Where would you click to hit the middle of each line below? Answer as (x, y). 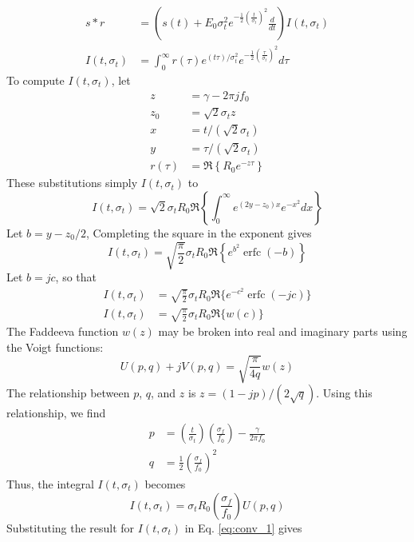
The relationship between (68, 392)
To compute (35, 80)
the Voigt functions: (55, 347)
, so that (76, 276)
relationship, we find (56, 412)
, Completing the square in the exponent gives (199, 232)
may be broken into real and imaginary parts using (283, 331)
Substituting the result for (71, 527)
